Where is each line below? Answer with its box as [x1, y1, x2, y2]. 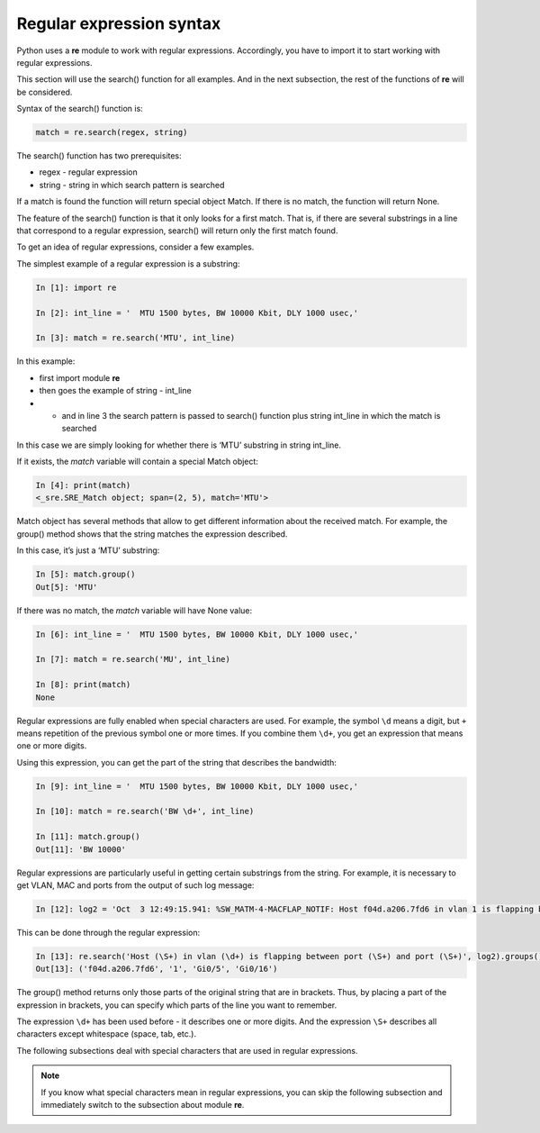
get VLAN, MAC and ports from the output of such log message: [16, 879, 255, 891]
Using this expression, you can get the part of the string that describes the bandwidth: [16, 757, 337, 767]
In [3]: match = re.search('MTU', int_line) [35, 333, 236, 343]
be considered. [16, 86, 73, 97]
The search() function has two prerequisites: [16, 150, 182, 161]
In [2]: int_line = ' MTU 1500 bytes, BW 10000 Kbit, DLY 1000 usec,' [35, 307, 359, 318]
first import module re [39, 372, 121, 383]
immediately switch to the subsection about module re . [40, 1100, 245, 1110]
